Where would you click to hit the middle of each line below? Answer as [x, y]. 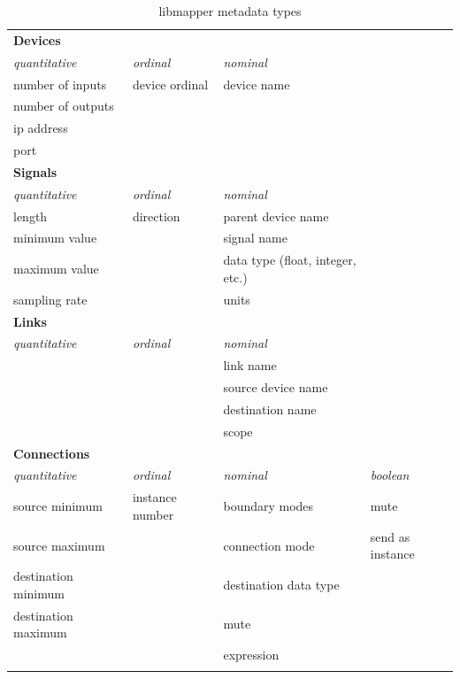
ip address [41, 128]
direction [156, 216]
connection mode [269, 545]
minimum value [55, 238]
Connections [52, 453]
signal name [255, 238]
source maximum [59, 545]
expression [251, 655]
